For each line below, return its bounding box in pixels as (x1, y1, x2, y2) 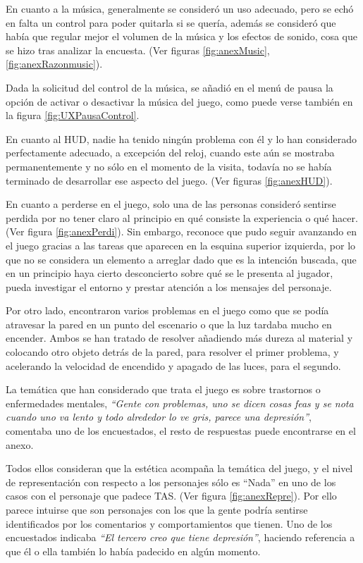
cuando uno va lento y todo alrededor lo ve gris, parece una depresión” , (6, 409, 312, 424)
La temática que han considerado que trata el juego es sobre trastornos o (6, 382, 321, 397)
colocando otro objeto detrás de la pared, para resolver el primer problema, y (6, 345, 339, 359)
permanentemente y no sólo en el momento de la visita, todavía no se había (6, 159, 332, 173)
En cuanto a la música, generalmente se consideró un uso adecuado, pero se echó (6, 1, 354, 16)
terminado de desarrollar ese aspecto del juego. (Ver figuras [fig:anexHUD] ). (6, 173, 333, 187)
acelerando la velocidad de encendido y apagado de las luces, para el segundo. (6, 358, 341, 373)
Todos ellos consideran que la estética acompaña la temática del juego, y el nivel (6, 461, 353, 476)
